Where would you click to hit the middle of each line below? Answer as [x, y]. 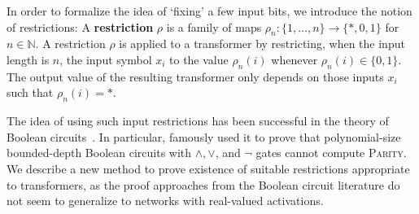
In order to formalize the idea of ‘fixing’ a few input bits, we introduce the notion [209, 11]
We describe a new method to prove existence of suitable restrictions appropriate [208, 168]
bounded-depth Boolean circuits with [99, 153]
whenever [295, 59]
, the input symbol [106, 59]
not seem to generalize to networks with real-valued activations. [165, 201]
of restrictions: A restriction [80, 26]
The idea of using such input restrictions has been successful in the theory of [198, 121]
